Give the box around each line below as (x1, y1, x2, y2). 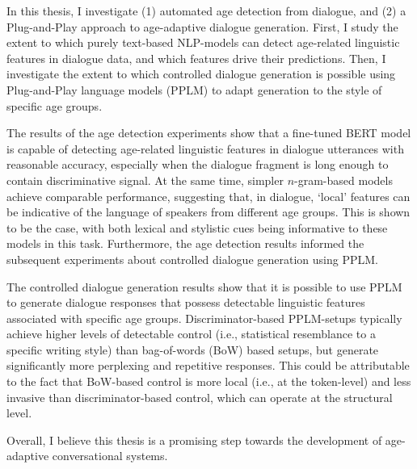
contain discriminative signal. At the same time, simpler (6, 171, 284, 188)
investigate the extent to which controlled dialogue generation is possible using (6, 65, 396, 82)
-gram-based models (294, 171, 393, 188)
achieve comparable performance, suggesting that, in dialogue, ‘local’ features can (6, 187, 411, 204)
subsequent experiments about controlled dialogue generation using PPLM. (6, 250, 378, 267)
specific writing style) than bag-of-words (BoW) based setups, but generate (6, 341, 379, 358)
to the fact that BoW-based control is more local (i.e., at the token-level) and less (6, 373, 411, 390)
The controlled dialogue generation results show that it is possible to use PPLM (6, 278, 402, 295)
